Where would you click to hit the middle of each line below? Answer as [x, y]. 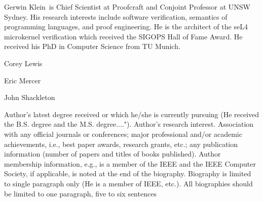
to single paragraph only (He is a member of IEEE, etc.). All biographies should [128, 183]
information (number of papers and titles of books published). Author [112, 154]
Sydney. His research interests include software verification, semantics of [116, 16]
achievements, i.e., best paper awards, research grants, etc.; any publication [121, 144]
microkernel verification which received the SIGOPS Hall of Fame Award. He [123, 36]
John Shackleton [30, 97]
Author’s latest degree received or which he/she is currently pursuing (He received [132, 114]
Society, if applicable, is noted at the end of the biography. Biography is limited [128, 173]
